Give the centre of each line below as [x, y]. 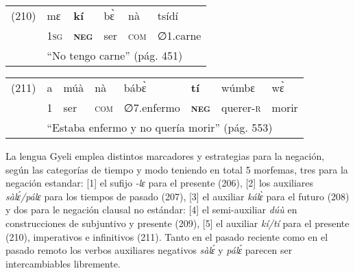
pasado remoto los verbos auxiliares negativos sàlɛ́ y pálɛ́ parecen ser [149, 250]
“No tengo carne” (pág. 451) [115, 55]
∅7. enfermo [152, 107]
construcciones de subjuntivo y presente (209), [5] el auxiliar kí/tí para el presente [177, 223]
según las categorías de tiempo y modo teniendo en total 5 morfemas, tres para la [177, 169]
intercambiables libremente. [63, 263]
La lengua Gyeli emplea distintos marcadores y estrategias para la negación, [165, 156]
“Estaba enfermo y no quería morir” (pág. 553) [160, 127]
